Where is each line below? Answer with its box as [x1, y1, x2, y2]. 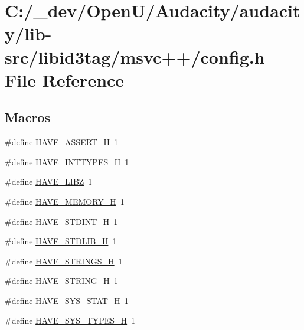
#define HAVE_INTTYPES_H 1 [5, 155, 129, 168]
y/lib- [5, 21, 52, 45]
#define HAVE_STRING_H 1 [5, 275, 118, 287]
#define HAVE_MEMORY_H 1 [5, 195, 125, 207]
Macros [5, 108, 50, 126]
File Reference [5, 67, 125, 92]
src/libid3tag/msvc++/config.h [5, 44, 265, 68]
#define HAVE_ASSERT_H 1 [5, 136, 118, 148]
